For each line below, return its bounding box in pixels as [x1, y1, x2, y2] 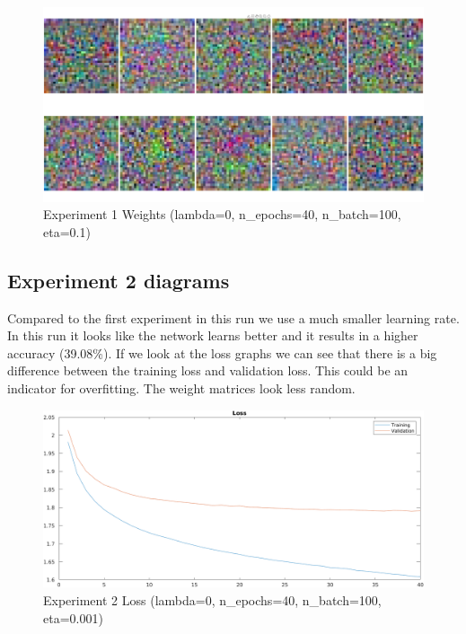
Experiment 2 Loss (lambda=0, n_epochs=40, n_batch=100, [43, 591, 382, 610]
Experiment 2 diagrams [7, 266, 230, 294]
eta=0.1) [43, 222, 91, 241]
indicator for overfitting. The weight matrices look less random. [7, 378, 356, 397]
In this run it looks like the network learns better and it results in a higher [7, 326, 418, 345]
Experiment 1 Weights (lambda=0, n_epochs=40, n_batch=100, [43, 205, 401, 224]
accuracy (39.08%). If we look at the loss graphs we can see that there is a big [7, 343, 437, 362]
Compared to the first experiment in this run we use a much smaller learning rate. [7, 308, 460, 327]
